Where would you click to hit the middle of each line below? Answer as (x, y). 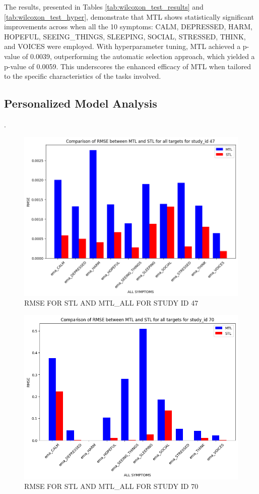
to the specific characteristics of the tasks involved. (83, 76)
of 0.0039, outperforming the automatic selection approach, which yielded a (139, 56)
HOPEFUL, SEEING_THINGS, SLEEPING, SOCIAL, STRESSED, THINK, (125, 36)
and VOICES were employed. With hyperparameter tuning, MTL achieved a (122, 46)
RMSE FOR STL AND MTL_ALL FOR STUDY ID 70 (111, 486)
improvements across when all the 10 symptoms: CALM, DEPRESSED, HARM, (128, 27)
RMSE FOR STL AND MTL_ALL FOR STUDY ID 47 (111, 303)
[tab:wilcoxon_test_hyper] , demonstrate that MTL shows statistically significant (129, 16)
